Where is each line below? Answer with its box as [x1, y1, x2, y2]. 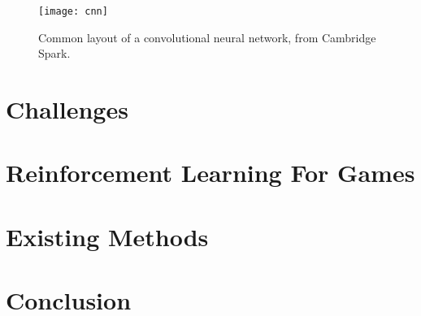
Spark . [38, 45, 71, 62]
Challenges [6, 93, 128, 126]
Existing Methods [6, 219, 209, 253]
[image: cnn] [38, 6, 108, 17]
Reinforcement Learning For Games [6, 156, 415, 189]
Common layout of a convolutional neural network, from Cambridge [38, 28, 376, 45]
